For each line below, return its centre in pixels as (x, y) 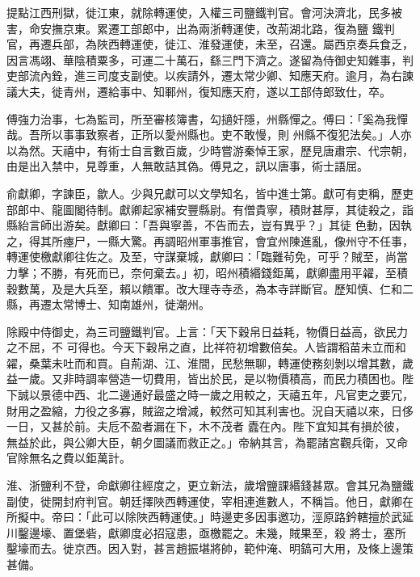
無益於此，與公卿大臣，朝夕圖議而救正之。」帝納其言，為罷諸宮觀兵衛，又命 (207, 442)
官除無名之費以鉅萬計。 (69, 458)
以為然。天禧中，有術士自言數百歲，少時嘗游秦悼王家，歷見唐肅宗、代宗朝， (210, 150)
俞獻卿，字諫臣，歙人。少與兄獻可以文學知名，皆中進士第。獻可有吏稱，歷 (204, 193)
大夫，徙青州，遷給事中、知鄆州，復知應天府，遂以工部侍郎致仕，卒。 (204, 91)
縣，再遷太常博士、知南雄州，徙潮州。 (108, 304)
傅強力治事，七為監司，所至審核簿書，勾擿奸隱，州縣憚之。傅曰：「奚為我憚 (207, 118)
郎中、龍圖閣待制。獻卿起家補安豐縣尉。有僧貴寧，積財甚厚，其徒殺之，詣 (215, 209)
